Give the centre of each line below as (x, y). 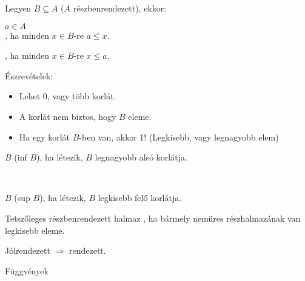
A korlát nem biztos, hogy (68, 116)
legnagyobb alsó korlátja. (141, 157)
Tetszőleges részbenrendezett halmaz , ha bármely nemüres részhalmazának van (153, 218)
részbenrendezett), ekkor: (120, 8)
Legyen (18, 8)
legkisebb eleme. (35, 230)
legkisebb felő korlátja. (140, 198)
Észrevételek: (29, 75)
